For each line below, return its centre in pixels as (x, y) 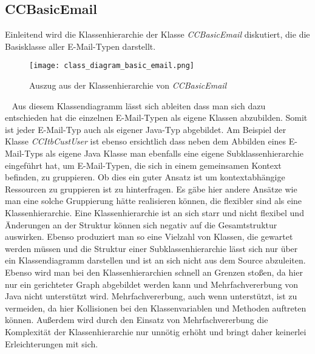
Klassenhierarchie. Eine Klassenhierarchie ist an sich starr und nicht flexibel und (154, 212)
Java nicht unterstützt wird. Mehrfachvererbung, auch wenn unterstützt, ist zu (151, 296)
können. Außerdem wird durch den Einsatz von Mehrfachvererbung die (137, 320)
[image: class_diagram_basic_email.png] (112, 66)
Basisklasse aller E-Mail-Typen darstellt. (80, 46)
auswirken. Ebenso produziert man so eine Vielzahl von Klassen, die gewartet (149, 237)
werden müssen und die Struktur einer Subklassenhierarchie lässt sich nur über (151, 248)
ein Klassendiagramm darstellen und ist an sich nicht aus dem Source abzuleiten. (155, 260)
